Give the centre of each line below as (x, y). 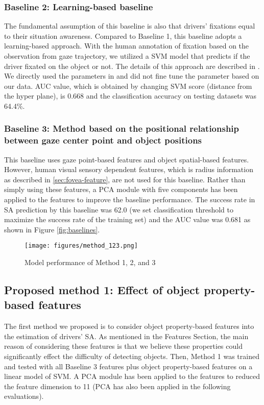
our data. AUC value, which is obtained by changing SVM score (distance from (128, 86)
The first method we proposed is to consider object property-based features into (129, 326)
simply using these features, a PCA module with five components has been (121, 189)
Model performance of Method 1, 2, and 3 (90, 262)
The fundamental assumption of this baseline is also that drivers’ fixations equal (130, 26)
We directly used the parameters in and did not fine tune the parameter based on (132, 76)
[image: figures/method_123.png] (81, 246)
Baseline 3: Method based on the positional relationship (122, 128)
